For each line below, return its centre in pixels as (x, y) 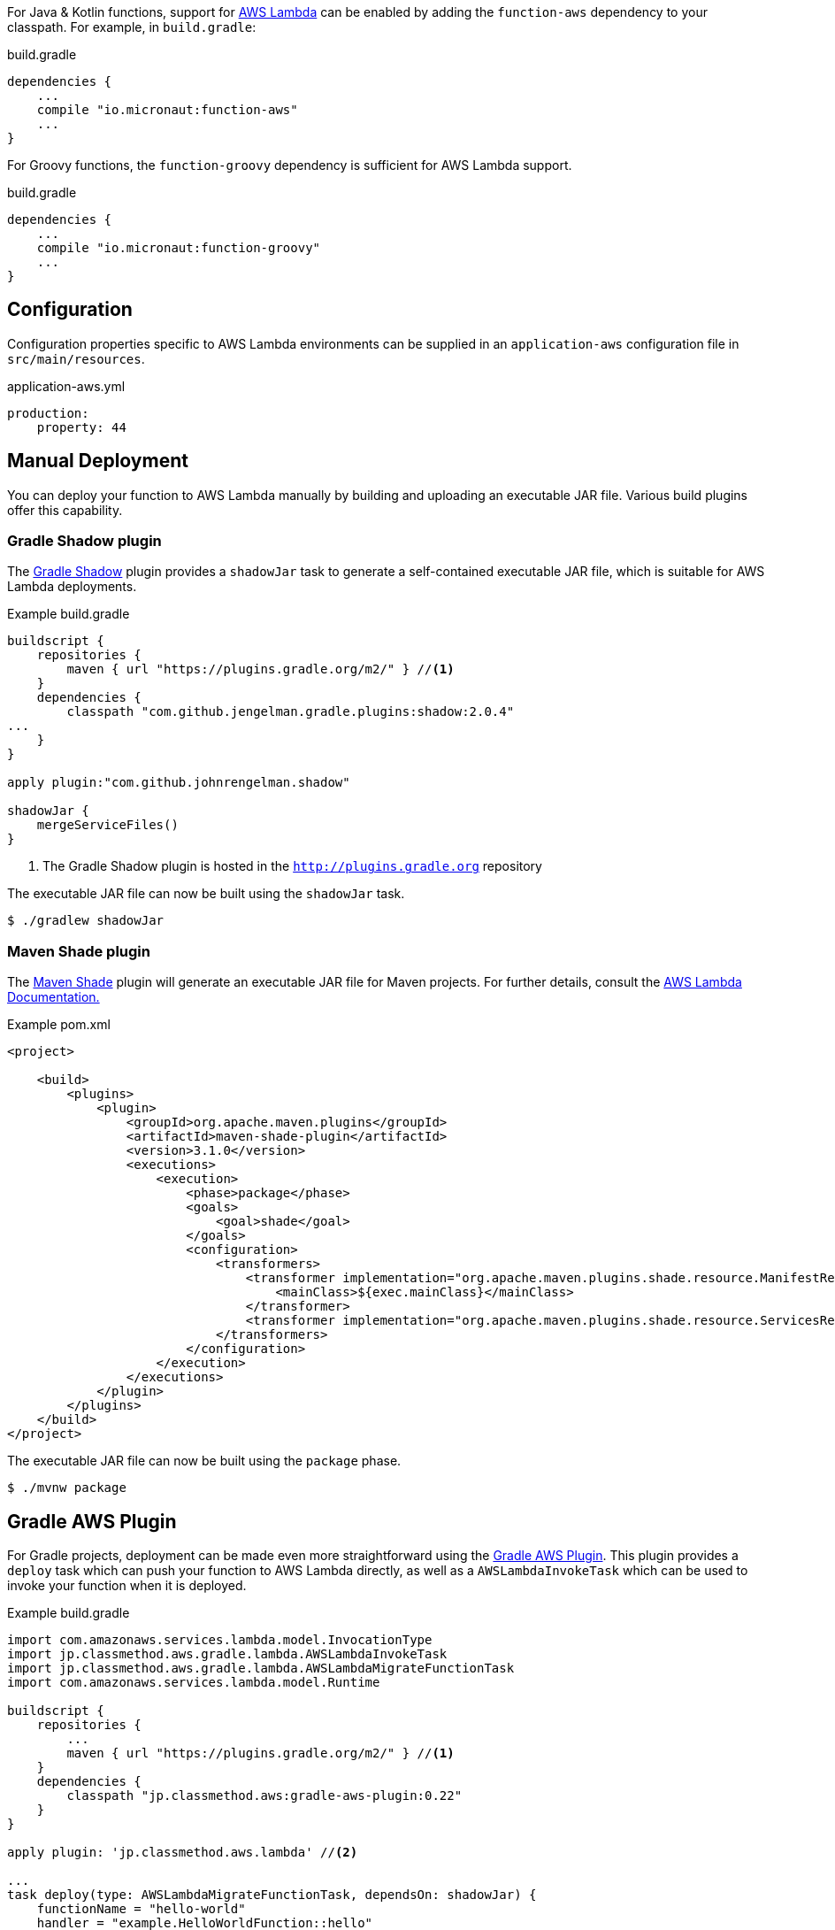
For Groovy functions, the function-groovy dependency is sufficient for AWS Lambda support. (290, 165)
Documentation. (54, 997)
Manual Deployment (98, 461)
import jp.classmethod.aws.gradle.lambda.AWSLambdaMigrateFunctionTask (261, 1669)
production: (48, 413)
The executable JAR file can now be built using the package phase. (204, 1461)
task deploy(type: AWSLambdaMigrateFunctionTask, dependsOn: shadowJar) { (272, 1895)
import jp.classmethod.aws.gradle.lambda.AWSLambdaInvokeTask (227, 1654)
